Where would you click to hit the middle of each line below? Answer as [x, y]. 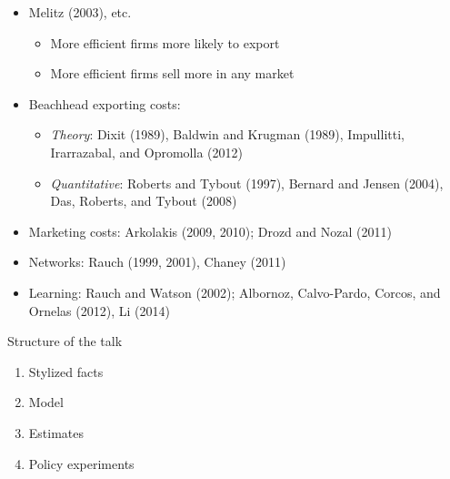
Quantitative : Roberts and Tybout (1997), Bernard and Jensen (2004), [247, 183]
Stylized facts [66, 371]
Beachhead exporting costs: [105, 103]
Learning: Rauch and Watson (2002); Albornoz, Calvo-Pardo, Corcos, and [235, 292]
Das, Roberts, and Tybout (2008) [144, 201]
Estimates [56, 432]
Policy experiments [81, 463]
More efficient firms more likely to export [165, 42]
